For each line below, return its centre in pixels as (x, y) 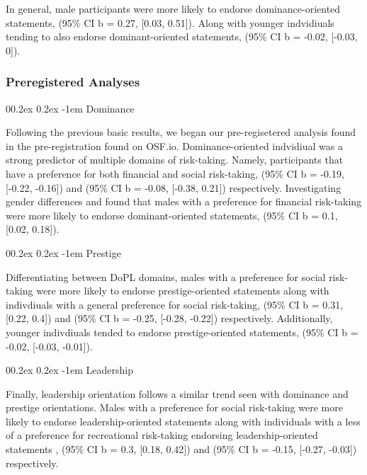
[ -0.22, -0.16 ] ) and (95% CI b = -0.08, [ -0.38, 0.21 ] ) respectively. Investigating (174, 187)
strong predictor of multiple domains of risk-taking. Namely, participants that (175, 160)
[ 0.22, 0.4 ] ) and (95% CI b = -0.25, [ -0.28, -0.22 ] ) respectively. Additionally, (169, 318)
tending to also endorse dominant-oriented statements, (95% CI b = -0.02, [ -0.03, (182, 36)
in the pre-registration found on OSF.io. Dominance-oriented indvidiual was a (174, 145)
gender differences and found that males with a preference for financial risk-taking (184, 201)
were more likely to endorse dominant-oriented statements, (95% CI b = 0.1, (172, 215)
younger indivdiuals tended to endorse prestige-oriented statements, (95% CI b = (182, 332)
